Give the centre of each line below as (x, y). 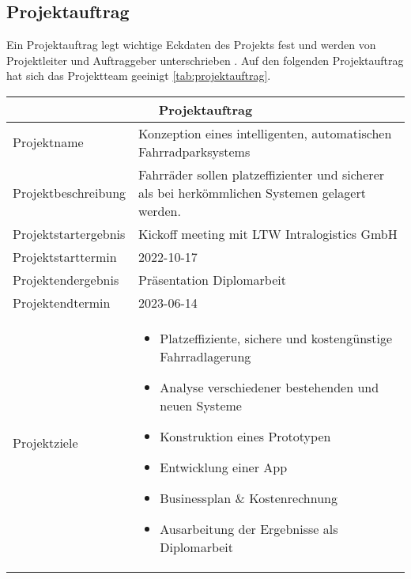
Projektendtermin (62, 302)
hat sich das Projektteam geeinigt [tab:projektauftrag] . (139, 76)
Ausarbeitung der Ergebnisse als (249, 528)
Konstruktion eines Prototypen (245, 436)
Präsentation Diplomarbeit (212, 279)
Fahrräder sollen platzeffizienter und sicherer (262, 174)
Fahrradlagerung (205, 356)
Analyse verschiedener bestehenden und (270, 387)
